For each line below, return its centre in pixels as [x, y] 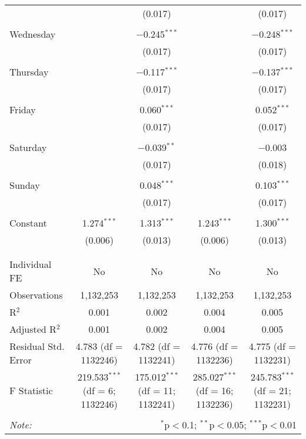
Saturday [28, 147]
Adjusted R [33, 329]
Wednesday [33, 34]
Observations [36, 295]
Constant [28, 223]
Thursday [29, 72]
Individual [31, 264]
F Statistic [31, 390]
